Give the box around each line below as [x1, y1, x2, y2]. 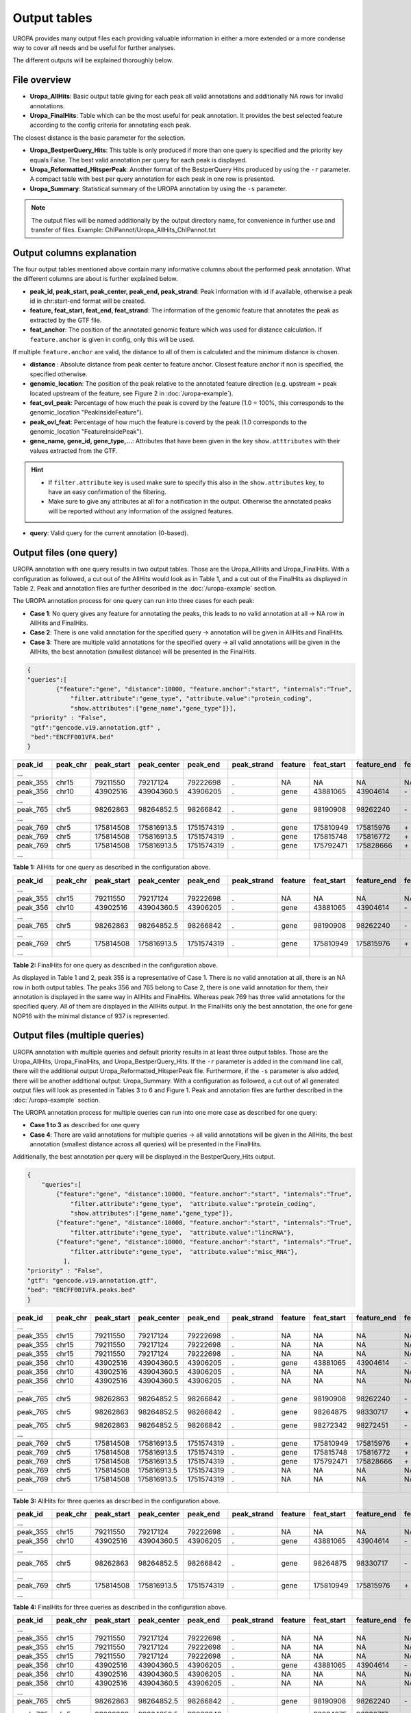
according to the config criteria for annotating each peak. [29, 121, 192, 130]
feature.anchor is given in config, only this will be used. [29, 335, 195, 343]
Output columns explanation [12, 247, 137, 258]
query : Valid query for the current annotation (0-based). [29, 529, 188, 537]
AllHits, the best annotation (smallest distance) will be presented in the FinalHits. [29, 648, 257, 656]
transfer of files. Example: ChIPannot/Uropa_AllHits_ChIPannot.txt [31, 225, 216, 234]
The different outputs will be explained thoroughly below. [12, 56, 174, 64]
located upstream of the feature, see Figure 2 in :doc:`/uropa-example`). [29, 389, 234, 397]
